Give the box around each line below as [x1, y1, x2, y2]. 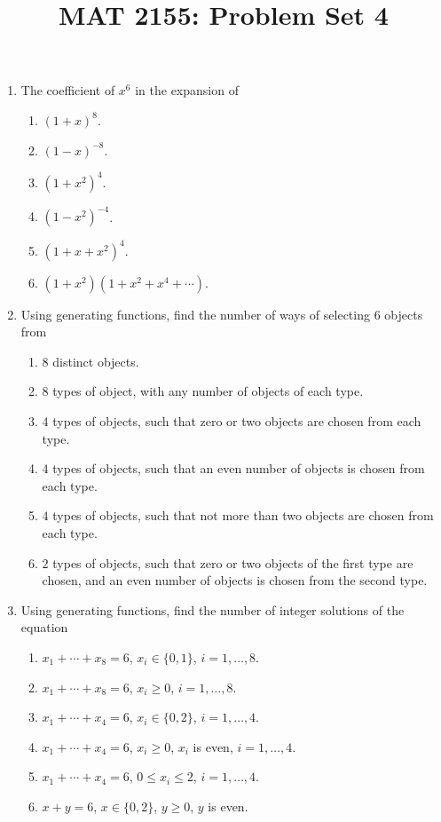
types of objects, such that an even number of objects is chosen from [52, 459, 425, 478]
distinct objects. [52, 352, 139, 370]
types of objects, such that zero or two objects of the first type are [52, 553, 413, 572]
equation [20, 618, 68, 636]
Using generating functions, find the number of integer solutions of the [20, 600, 405, 619]
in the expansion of [135, 81, 239, 99]
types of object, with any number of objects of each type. [52, 382, 364, 400]
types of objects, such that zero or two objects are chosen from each [52, 412, 421, 431]
